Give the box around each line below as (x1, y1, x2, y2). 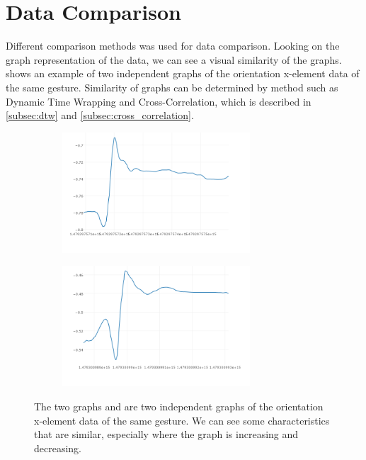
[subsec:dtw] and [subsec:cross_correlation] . (6, 108, 194, 123)
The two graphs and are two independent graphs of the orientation (34, 399, 324, 414)
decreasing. (34, 440, 82, 455)
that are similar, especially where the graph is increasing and (34, 427, 299, 442)
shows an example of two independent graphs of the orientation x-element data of (6, 66, 360, 81)
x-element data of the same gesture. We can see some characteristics (34, 413, 330, 427)
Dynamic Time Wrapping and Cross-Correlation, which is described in (6, 94, 311, 108)
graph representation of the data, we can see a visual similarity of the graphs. (6, 52, 342, 67)
